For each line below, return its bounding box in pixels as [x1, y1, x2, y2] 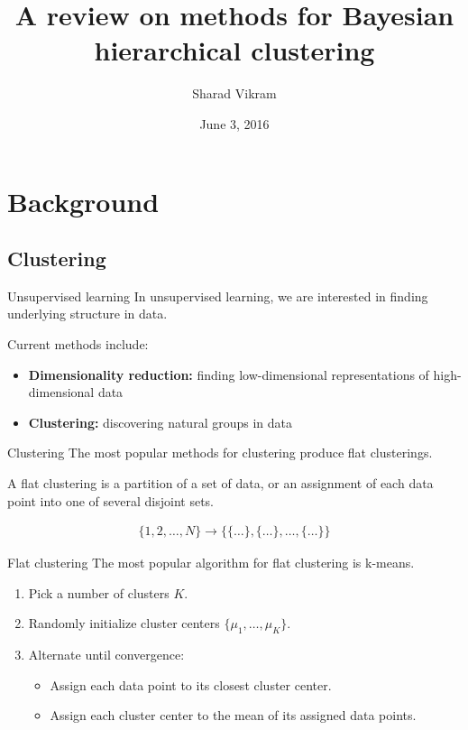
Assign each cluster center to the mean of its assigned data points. [50, 706, 417, 725]
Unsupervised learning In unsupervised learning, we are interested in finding [7, 286, 428, 305]
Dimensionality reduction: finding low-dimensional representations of [28, 365, 429, 383]
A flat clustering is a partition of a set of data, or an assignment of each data [7, 474, 434, 493]
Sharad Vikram [192, 84, 277, 103]
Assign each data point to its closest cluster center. [50, 675, 332, 694]
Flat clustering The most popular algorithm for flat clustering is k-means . [7, 553, 415, 572]
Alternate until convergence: [28, 645, 185, 664]
